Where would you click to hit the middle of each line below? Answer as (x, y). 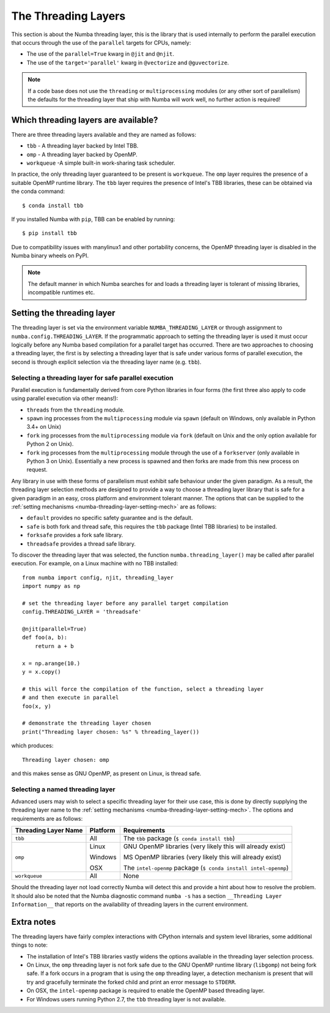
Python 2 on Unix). (50, 444)
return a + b (54, 646)
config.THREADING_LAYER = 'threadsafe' (82, 612)
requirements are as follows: (47, 818)
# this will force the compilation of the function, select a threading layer (143, 689)
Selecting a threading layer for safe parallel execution (92, 378)
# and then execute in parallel (71, 698)
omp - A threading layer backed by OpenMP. (82, 154)
